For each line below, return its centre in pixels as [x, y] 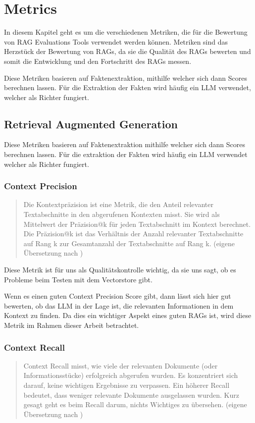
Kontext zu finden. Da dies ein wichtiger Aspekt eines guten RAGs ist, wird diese [128, 315]
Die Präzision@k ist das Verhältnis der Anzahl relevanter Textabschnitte [133, 234]
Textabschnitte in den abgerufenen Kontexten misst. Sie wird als [122, 214]
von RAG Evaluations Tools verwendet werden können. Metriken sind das [116, 41]
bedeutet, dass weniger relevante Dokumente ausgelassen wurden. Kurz [131, 395]
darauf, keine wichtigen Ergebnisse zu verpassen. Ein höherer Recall [127, 385]
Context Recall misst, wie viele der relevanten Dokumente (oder [121, 365]
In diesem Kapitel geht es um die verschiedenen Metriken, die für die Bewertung [126, 32]
